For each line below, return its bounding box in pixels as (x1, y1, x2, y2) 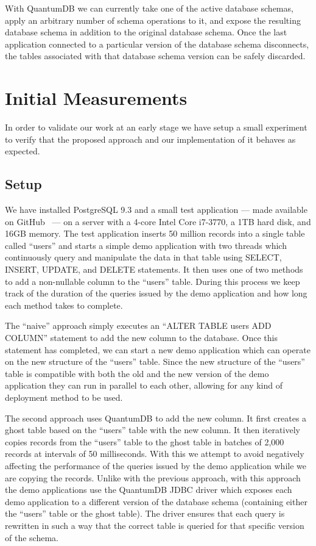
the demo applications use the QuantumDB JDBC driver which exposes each (5, 483, 292, 496)
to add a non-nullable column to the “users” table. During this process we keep (5, 275, 300, 287)
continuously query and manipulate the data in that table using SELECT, (5, 251, 282, 264)
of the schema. (5, 531, 58, 544)
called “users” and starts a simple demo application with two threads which (5, 239, 287, 251)
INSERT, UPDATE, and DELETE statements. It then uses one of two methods (5, 263, 303, 276)
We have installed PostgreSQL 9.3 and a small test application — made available (5, 203, 307, 216)
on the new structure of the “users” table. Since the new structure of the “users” (5, 355, 305, 368)
